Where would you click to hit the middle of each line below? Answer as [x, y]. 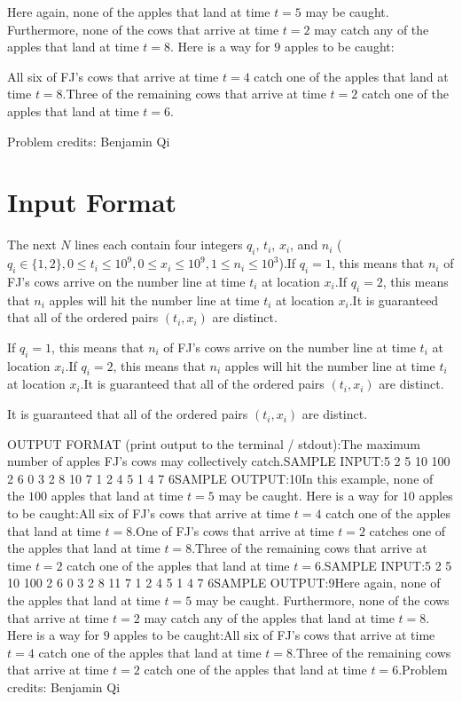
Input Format [92, 202]
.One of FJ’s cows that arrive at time [233, 530]
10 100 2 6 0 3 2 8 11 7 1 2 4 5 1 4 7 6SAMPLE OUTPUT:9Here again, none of [224, 583]
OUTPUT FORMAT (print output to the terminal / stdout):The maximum [214, 443]
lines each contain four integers [159, 245]
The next [32, 245]
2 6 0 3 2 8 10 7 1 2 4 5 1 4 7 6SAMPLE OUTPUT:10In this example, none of [220, 478]
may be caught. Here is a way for [309, 496]
